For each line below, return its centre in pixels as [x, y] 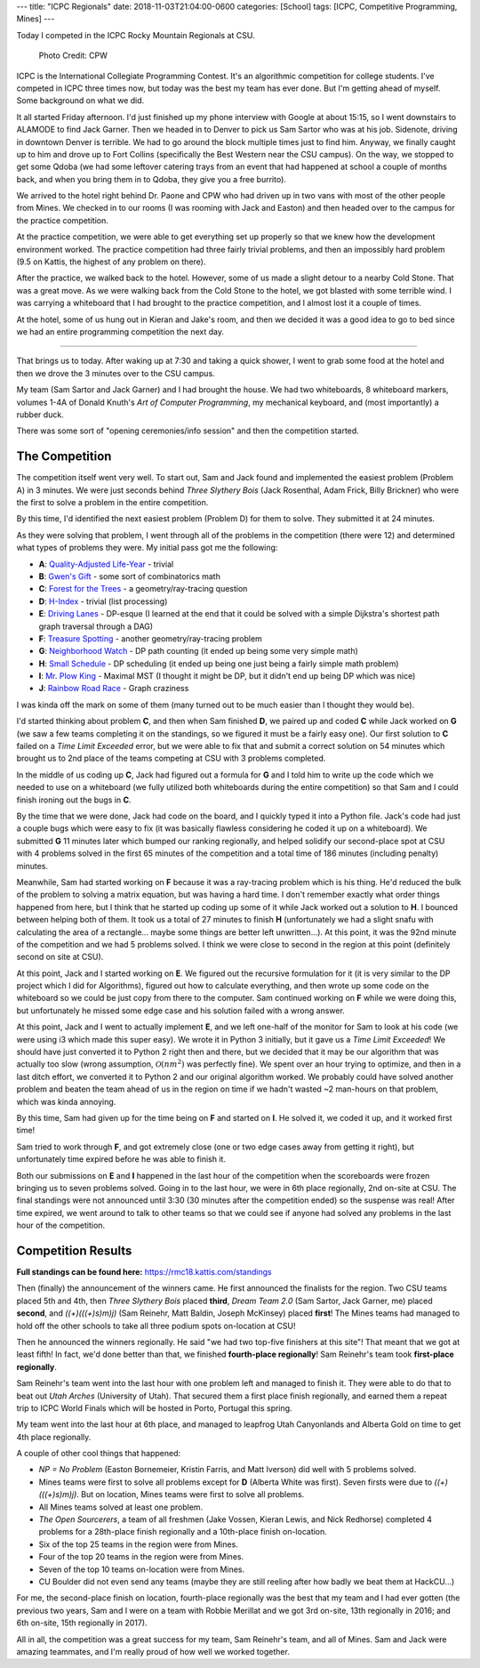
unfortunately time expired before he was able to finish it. [121, 1159]
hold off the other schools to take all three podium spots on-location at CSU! [156, 1326]
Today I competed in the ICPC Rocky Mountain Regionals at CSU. [136, 35]
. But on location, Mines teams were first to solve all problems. [191, 1495]
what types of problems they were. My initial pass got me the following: [147, 548]
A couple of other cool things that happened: [99, 1454]
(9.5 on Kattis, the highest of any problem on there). [111, 262]
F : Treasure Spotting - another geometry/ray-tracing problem [150, 638]
